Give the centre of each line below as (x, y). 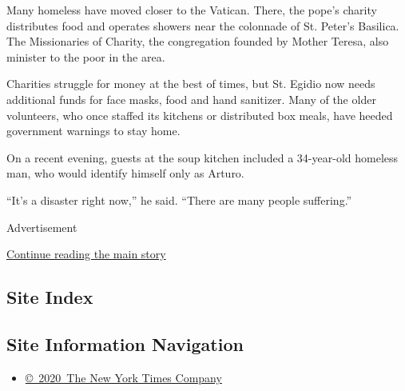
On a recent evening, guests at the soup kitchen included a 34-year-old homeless (202, 157)
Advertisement (42, 227)
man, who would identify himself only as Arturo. (125, 173)
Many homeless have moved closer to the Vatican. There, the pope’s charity (192, 10)
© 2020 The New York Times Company (123, 377)
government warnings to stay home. (93, 131)
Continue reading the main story (86, 254)
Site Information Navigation (125, 343)
